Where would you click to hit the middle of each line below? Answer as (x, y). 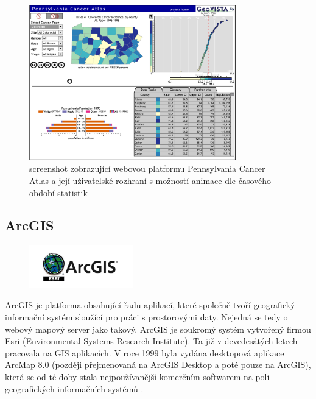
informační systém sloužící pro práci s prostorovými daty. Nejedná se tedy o (146, 317)
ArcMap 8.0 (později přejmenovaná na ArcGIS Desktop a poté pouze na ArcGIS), (158, 365)
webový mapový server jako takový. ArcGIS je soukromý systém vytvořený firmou (158, 329)
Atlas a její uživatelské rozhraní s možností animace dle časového (150, 180)
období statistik (58, 192)
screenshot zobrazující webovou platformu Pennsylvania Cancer (147, 168)
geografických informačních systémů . (74, 388)
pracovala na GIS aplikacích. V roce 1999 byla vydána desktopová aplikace (145, 352)
